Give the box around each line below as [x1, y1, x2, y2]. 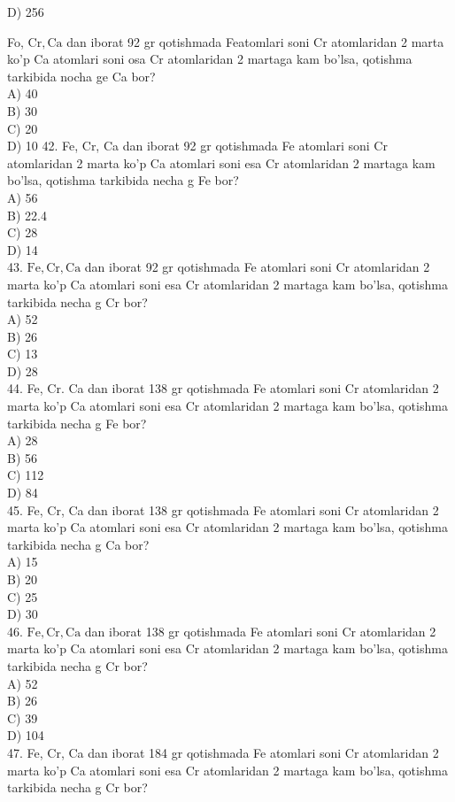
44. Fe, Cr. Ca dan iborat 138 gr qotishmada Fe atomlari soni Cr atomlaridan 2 [7, 379, 439, 397]
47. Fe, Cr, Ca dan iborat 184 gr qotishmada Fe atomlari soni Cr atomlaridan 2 [7, 743, 439, 761]
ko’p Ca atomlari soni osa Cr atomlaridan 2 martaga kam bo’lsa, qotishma [7, 50, 413, 68]
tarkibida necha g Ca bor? [7, 535, 150, 553]
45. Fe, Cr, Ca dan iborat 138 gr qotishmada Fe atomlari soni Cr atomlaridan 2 [7, 500, 439, 519]
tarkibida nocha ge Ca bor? [7, 66, 156, 85]
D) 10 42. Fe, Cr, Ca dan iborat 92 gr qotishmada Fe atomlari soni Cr [7, 136, 388, 155]
